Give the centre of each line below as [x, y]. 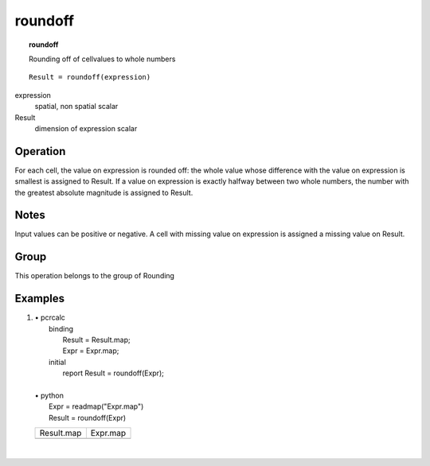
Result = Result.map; [96, 340]
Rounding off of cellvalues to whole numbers [102, 59]
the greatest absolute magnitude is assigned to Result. [104, 192]
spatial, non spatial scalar [76, 107]
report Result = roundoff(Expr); [113, 373]
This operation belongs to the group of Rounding [95, 276]
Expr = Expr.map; [91, 351]
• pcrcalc [50, 317]
